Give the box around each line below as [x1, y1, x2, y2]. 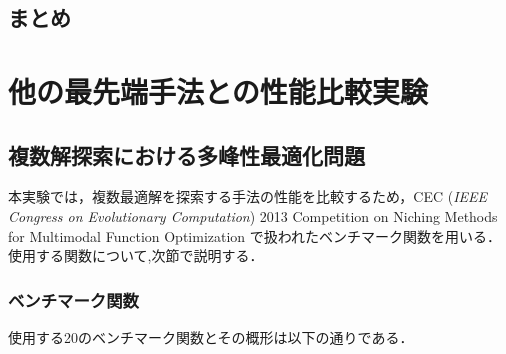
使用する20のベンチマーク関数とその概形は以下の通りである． [8, 326, 414, 347]
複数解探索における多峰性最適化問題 [8, 139, 365, 170]
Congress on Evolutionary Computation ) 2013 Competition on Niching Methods [8, 205, 498, 226]
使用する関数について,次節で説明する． [8, 245, 264, 266]
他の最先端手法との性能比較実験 [8, 70, 428, 111]
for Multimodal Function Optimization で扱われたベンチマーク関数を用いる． [8, 225, 502, 246]
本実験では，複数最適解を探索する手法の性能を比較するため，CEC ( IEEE [8, 186, 488, 207]
